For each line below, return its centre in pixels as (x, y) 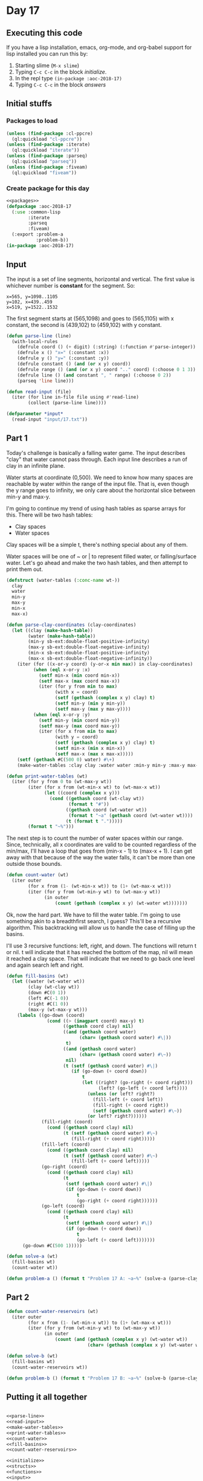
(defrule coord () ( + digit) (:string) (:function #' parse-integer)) (107, 347)
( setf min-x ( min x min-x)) (90, 749)
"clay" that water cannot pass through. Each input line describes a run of (97, 459)
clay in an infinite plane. (36, 465)
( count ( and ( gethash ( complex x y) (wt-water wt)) (121, 1340)
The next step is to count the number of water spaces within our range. (95, 838)
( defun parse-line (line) (39, 336)
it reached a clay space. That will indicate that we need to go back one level (101, 958)
